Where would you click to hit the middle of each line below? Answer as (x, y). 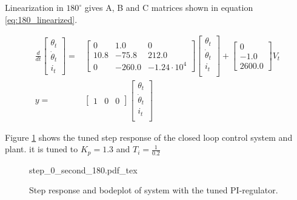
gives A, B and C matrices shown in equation (169, 7)
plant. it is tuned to (42, 149)
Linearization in (34, 7)
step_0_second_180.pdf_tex (83, 169)
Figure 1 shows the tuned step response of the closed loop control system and (149, 137)
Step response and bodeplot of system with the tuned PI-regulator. (154, 190)
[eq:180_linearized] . (41, 19)
